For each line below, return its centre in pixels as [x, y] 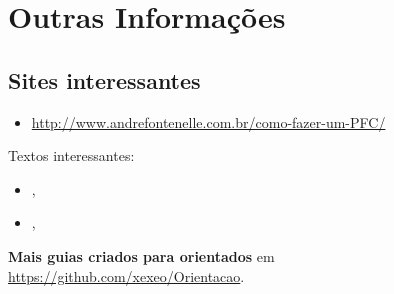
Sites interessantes [104, 79]
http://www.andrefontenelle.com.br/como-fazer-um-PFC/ [208, 121]
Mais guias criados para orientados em [141, 255]
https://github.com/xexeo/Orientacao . [126, 275]
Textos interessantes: [71, 155]
